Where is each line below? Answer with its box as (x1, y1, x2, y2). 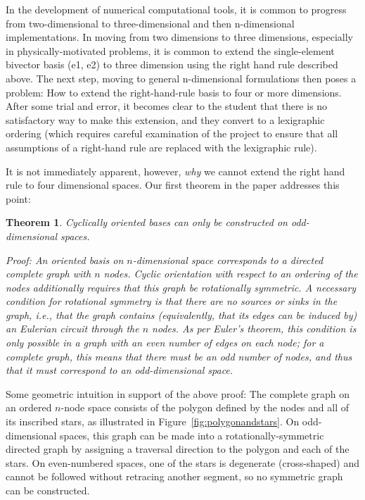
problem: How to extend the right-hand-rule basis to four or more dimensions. (6, 85, 342, 99)
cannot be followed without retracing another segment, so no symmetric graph (6, 469, 343, 484)
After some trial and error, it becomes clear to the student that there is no (6, 99, 328, 113)
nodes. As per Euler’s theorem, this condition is (152, 321, 357, 336)
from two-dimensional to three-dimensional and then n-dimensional (6, 15, 295, 30)
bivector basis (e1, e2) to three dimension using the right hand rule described (6, 57, 338, 72)
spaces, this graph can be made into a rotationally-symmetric (60, 427, 324, 442)
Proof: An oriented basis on (6, 252, 124, 267)
